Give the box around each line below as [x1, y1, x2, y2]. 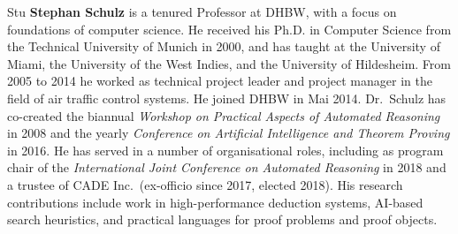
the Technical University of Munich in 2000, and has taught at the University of [7, 37, 440, 56]
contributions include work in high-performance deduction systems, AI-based [7, 192, 424, 211]
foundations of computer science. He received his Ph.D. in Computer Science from [7, 19, 452, 38]
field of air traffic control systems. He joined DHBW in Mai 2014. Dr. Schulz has [7, 88, 447, 107]
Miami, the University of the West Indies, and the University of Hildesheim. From [7, 54, 451, 72]
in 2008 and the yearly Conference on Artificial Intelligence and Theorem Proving [7, 124, 450, 142]
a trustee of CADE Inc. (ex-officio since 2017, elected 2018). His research [7, 175, 403, 193]
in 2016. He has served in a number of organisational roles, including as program [7, 140, 444, 159]
